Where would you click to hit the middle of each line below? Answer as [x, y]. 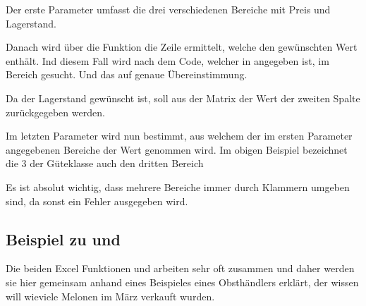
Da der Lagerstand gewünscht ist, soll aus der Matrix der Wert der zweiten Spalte [183, 98]
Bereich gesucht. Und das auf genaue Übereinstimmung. [127, 74]
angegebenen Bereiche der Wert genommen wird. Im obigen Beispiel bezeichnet [177, 149]
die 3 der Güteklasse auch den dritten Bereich [105, 163]
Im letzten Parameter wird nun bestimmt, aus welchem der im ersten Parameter [179, 136]
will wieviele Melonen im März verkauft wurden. [110, 296]
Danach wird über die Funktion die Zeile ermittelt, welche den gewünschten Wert [182, 47]
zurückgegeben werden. [55, 112]
